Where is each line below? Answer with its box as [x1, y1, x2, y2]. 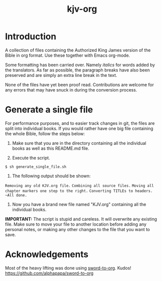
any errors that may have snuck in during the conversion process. [5, 87, 138, 93]
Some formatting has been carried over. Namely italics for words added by [5, 62, 155, 68]
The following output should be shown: [12, 173, 91, 179]
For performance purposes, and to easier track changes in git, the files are [5, 120, 155, 126]
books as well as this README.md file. [12, 145, 89, 151]
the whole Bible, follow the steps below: [5, 131, 85, 137]
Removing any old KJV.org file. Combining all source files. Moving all [5, 183, 154, 188]
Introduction [5, 31, 57, 42]
